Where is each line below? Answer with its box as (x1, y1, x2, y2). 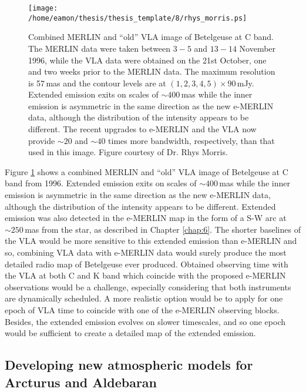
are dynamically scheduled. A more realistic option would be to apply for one (5, 292, 283, 304)
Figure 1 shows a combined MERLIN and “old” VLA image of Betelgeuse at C (5, 165, 288, 177)
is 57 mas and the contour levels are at (28, 76, 166, 89)
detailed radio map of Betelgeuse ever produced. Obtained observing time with (5, 257, 288, 270)
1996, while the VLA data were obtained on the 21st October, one (28, 53, 267, 66)
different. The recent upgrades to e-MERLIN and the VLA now (28, 123, 257, 135)
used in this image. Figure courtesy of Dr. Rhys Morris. (28, 146, 228, 158)
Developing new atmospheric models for (5, 356, 253, 374)
